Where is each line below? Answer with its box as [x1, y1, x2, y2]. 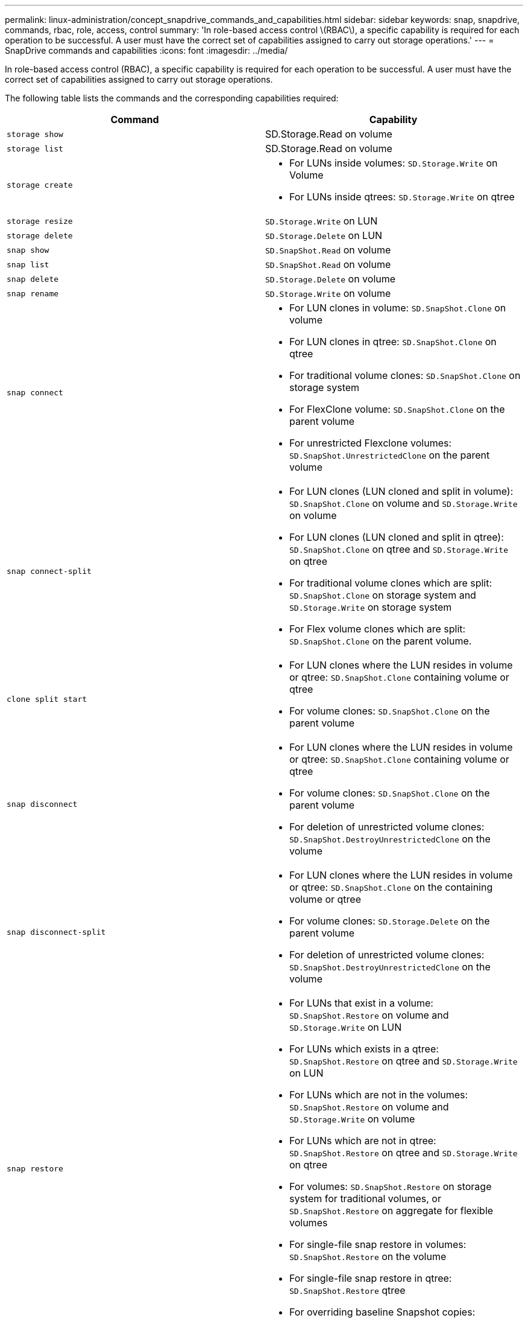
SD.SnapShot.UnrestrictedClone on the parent [289, 449, 490, 461]
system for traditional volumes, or [289, 1192, 441, 1205]
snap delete [7, 274, 59, 284]
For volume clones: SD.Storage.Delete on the [289, 915, 490, 927]
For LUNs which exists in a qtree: [289, 1043, 439, 1055]
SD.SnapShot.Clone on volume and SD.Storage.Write [289, 497, 518, 509]
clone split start [7, 694, 87, 704]
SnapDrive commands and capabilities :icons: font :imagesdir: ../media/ [5, 45, 288, 56]
